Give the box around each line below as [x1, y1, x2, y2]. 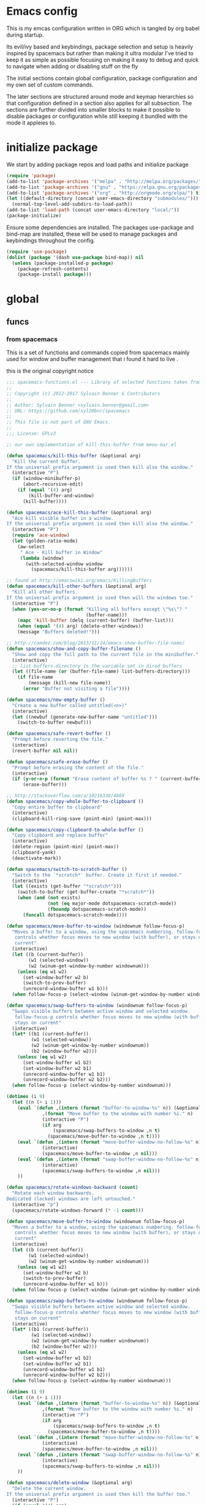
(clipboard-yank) [12, 849, 56, 856]
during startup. [6, 31, 44, 38]
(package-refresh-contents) [17, 266, 89, 272]
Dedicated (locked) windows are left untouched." [6, 1196, 136, 1202]
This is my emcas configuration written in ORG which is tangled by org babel [6, 25, 200, 32]
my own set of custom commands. [6, 81, 94, 88]
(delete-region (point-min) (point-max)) [12, 844, 120, 850]
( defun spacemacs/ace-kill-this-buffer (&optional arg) [6, 509, 152, 516]
